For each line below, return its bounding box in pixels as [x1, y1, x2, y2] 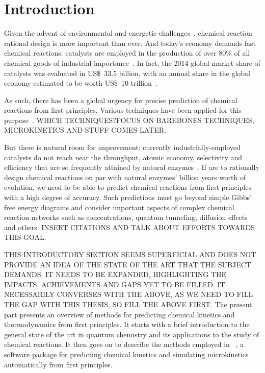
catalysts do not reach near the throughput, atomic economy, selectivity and [4, 152, 243, 162]
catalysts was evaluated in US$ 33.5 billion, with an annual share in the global [4, 67, 250, 78]
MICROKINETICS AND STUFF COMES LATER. [4, 125, 166, 135]
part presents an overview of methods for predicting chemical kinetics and [4, 309, 235, 319]
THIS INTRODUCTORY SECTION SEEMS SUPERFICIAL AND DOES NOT [4, 249, 256, 259]
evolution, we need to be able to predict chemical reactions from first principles [4, 182, 251, 192]
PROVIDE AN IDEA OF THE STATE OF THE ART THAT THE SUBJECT [4, 259, 251, 269]
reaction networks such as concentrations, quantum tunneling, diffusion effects [4, 212, 248, 222]
